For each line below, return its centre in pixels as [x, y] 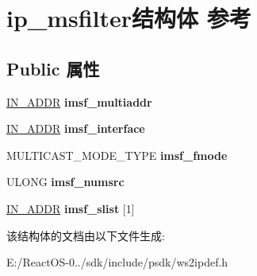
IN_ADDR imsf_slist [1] [71, 208]
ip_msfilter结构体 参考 [129, 18]
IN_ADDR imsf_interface [76, 128]
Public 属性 [53, 68]
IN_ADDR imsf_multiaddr [79, 101]
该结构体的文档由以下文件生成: [86, 235]
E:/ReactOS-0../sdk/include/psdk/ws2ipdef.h [117, 262]
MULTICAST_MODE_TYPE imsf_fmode [117, 155]
